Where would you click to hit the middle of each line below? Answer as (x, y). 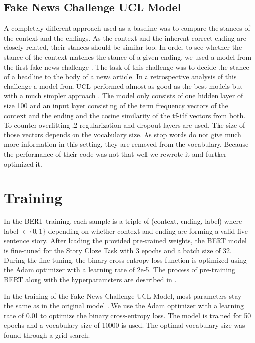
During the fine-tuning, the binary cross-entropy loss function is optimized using (125, 260)
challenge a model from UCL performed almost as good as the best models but (123, 86)
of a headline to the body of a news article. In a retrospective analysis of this (120, 76)
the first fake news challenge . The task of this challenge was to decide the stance (127, 66)
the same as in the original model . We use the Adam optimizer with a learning (124, 305)
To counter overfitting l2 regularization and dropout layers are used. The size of (125, 125)
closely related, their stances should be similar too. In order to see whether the (123, 47)
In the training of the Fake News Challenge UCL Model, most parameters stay (123, 296)
